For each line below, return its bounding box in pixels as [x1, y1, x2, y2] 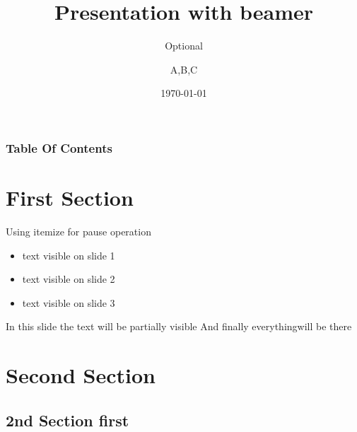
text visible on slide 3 [22, 295, 115, 310]
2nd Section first [6, 409, 129, 431]
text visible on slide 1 [22, 247, 115, 262]
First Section [6, 183, 134, 212]
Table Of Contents [6, 139, 112, 156]
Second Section [6, 361, 156, 390]
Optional [165, 38, 203, 53]
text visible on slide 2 [22, 272, 115, 286]
